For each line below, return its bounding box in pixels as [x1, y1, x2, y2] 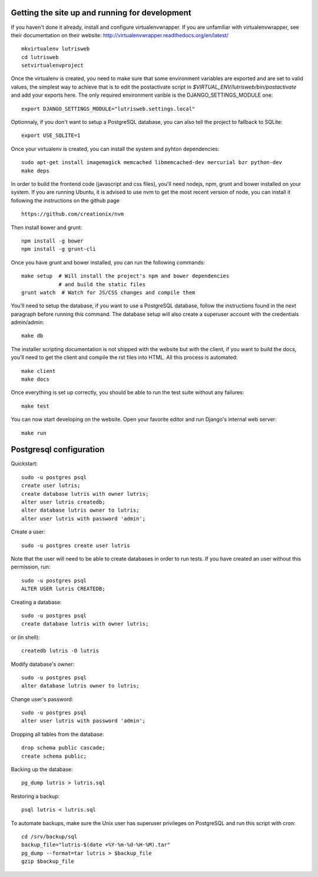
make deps [21, 167, 49, 174]
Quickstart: [11, 460, 38, 467]
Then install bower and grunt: [11, 224, 82, 231]
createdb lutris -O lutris [21, 647, 100, 655]
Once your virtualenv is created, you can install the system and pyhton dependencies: [11, 145, 220, 152]
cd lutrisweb [21, 54, 59, 60]
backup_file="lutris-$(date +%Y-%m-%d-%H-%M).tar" [21, 842, 171, 848]
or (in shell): [11, 633, 41, 640]
